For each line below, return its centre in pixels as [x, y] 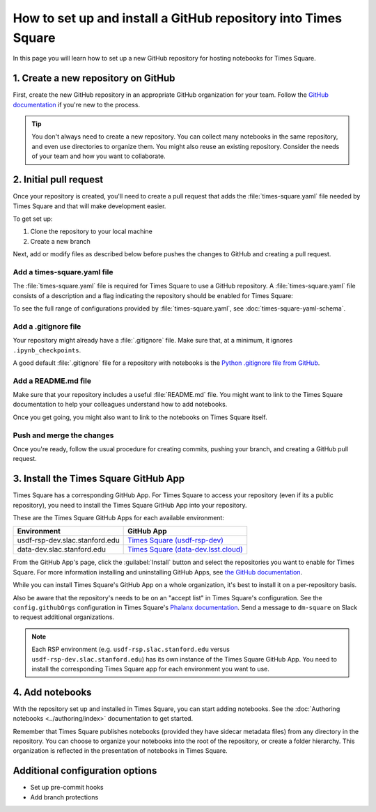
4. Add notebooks [52, 692]
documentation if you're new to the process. [77, 104]
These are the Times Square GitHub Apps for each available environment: [118, 518]
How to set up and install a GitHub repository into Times [178, 18]
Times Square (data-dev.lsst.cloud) [185, 549]
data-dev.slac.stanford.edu [61, 549]
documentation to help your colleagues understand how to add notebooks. [120, 405]
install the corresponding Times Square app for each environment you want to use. [150, 669]
